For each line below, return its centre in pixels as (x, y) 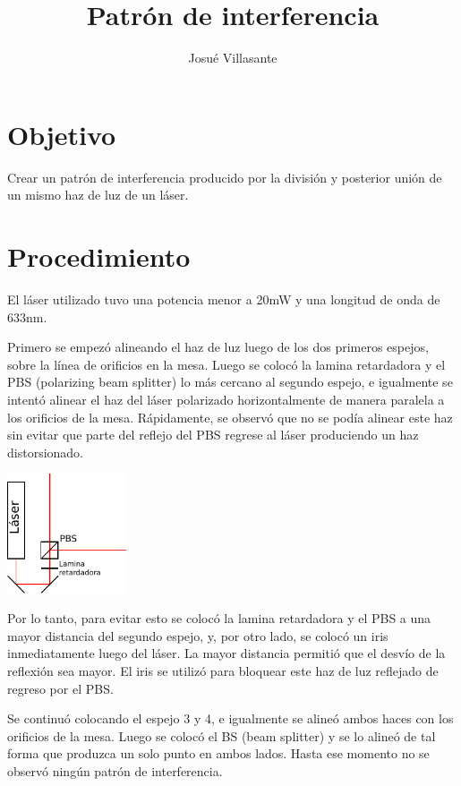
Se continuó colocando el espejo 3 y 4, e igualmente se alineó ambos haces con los (230, 718)
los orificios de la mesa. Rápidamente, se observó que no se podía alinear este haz (230, 417)
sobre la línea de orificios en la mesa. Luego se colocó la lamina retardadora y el (226, 364)
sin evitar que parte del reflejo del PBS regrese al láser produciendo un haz (213, 435)
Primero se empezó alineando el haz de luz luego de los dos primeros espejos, (218, 347)
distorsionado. (45, 452)
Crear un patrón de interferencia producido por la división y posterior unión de (225, 177)
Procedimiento (99, 256)
